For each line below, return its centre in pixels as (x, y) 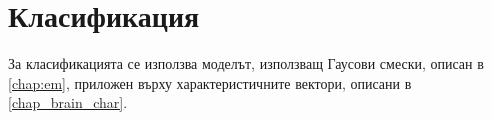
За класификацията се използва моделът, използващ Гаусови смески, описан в (246, 63)
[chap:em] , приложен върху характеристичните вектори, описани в (210, 82)
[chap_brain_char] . (68, 102)
